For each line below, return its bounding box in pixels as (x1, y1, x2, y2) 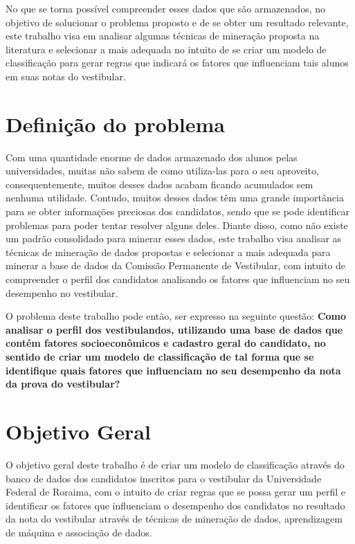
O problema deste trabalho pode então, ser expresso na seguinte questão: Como (6, 309, 347, 323)
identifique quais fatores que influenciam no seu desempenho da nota (6, 363, 341, 377)
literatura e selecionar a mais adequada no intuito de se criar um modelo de (6, 42, 327, 56)
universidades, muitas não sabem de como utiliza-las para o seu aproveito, (6, 163, 319, 178)
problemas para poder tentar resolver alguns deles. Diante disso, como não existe (6, 217, 348, 232)
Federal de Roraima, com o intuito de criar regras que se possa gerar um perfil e (6, 484, 346, 499)
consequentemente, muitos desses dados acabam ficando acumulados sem (6, 176, 313, 191)
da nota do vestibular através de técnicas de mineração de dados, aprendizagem (6, 511, 343, 526)
